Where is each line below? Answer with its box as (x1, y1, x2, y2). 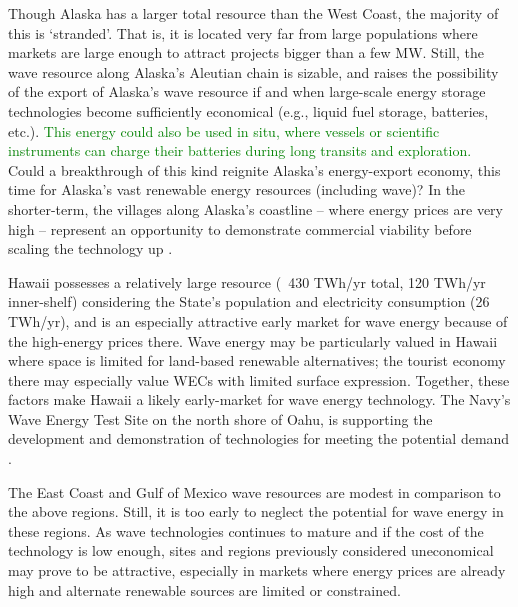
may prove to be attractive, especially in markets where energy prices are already (8, 560, 506, 581)
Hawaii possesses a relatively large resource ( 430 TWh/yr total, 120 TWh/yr (8, 271, 486, 292)
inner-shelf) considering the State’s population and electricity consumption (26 (8, 291, 490, 312)
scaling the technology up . (8, 238, 173, 259)
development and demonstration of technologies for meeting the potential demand (8, 428, 510, 449)
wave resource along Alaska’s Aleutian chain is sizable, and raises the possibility (8, 61, 499, 82)
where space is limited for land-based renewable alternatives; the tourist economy (8, 350, 506, 371)
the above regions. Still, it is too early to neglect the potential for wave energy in (8, 501, 504, 522)
